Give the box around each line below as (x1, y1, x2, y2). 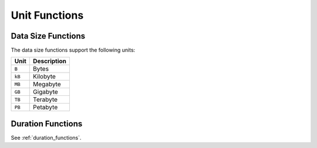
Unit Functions (11, 9, 84, 22)
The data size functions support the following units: (11, 47, 136, 54)
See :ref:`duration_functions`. (11, 134, 82, 141)
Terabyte (33, 95, 58, 104)
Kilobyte (33, 73, 56, 81)
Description (33, 57, 67, 66)
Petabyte (33, 103, 58, 111)
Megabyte (33, 80, 61, 88)
